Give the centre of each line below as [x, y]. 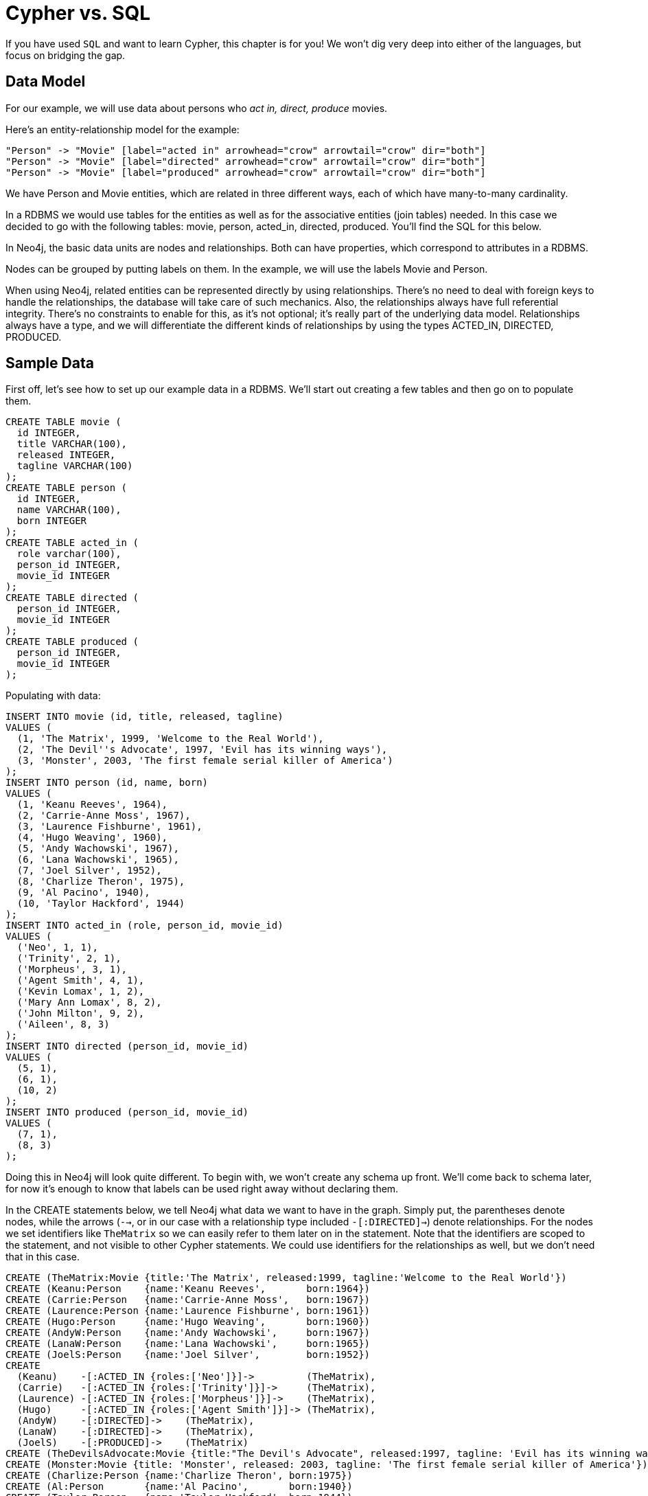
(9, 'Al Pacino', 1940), [83, 893]
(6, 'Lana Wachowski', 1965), [98, 860]
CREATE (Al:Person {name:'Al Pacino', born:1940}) [179, 1487]
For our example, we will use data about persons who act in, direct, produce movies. [197, 108]
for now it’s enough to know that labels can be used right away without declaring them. [202, 1189]
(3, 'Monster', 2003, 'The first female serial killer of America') [205, 761]
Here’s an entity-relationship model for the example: [123, 129]
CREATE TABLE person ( [67, 488]
